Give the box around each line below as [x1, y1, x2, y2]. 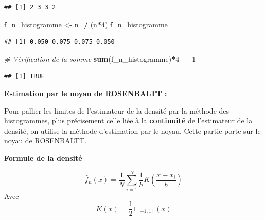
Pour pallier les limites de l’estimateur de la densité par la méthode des [4, 105, 229, 116]
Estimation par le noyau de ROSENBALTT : [4, 87, 167, 98]
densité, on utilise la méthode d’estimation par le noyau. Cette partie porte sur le [4, 125, 261, 136]
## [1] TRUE [4, 72, 45, 80]
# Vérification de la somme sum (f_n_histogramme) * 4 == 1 [4, 53, 196, 64]
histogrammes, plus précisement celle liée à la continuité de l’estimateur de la [4, 115, 253, 126]
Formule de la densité [4, 152, 82, 163]
